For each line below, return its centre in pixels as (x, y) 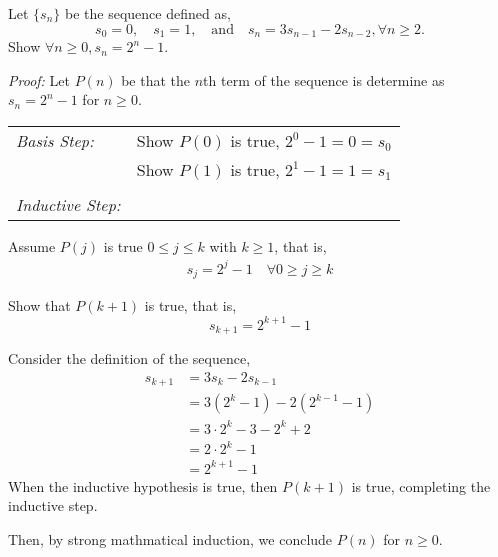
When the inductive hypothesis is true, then (143, 485)
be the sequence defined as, (147, 13)
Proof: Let (39, 79)
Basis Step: (55, 140)
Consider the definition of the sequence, (129, 357)
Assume (32, 245)
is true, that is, (190, 305)
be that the (156, 79)
